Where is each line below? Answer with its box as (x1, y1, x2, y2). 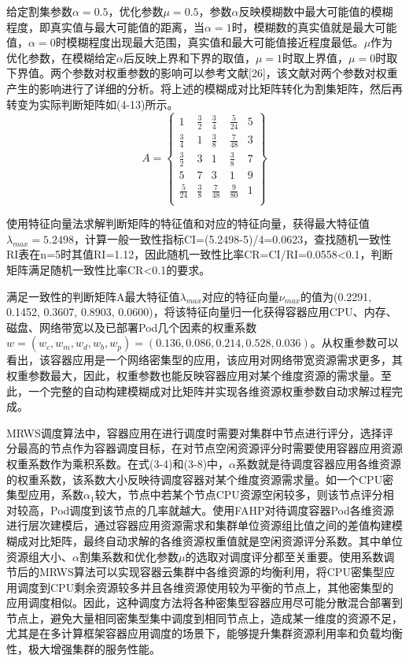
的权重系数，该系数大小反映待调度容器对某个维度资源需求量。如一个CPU (6, 470, 383, 487)
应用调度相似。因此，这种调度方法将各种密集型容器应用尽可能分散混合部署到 (6, 594, 403, 611)
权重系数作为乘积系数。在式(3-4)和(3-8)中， (6, 455, 230, 471)
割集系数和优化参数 (79, 548, 179, 564)
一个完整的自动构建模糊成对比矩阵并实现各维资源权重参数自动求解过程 (28, 382, 392, 399)
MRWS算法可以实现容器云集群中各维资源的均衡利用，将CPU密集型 (39, 563, 384, 580)
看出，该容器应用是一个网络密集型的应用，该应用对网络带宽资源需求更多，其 (6, 351, 403, 368)
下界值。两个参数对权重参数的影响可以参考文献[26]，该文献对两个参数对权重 (6, 65, 398, 81)
